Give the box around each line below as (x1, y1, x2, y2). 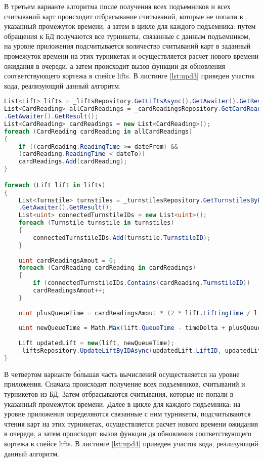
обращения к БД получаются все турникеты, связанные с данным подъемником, (4, 30, 250, 41)
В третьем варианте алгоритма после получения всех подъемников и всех (4, 1, 231, 11)
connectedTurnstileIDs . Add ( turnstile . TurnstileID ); (33, 234, 211, 241)
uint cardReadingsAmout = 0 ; (18, 257, 116, 264)
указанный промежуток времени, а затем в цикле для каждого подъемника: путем (4, 21, 256, 31)
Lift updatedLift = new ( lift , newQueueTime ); (18, 340, 174, 347)
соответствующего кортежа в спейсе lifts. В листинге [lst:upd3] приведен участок (4, 70, 255, 81)
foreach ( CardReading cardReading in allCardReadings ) (4, 128, 193, 135)
